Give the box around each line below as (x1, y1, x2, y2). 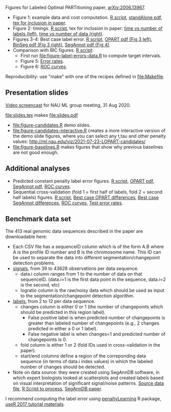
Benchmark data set (5, 214, 71, 223)
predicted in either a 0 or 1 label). (28, 326, 98, 332)
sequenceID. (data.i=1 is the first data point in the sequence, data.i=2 (20, 276, 166, 282)
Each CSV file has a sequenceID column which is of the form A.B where (12, 244, 164, 250)
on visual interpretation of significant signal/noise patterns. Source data (12, 380, 164, 386)
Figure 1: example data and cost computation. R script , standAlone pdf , (12, 14, 162, 20)
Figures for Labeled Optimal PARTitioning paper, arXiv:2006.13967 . (5, 5, 146, 10)
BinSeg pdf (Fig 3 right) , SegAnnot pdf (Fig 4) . (12, 42, 111, 48)
